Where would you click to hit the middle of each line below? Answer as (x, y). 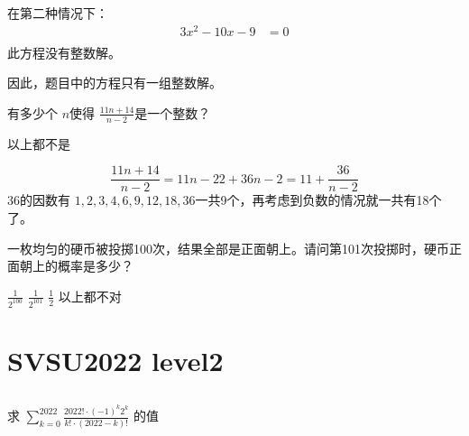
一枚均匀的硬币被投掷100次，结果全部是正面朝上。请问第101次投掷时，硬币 (228, 248)
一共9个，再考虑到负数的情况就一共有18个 (318, 200)
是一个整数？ (173, 112)
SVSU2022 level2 (115, 360)
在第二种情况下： (58, 13)
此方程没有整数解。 (64, 52)
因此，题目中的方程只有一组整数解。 (115, 83)
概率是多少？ (95, 266)
